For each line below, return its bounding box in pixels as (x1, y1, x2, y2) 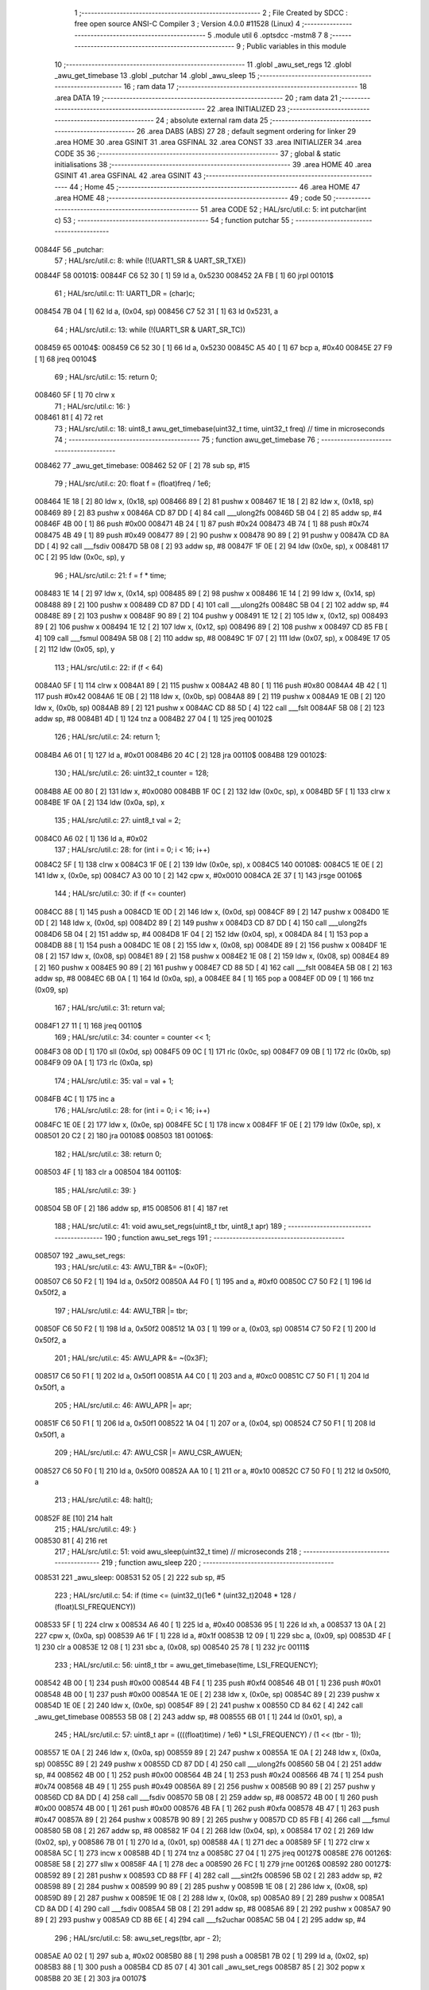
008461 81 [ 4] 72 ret (34, 412, 103, 422)
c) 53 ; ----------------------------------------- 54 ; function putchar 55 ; (54, 216, 294, 225)
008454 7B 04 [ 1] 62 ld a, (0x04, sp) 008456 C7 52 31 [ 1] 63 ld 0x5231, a (34, 306, 278, 316)
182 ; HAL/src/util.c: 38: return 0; (54, 1149, 162, 1158)
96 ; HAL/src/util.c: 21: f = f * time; (54, 570, 167, 580)
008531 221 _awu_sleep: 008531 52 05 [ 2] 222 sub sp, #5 (34, 1572, 226, 1582)
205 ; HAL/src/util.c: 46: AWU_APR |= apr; (54, 1401, 192, 1411)
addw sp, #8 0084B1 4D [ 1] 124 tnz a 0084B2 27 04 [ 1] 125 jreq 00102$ (34, 714, 273, 724)
